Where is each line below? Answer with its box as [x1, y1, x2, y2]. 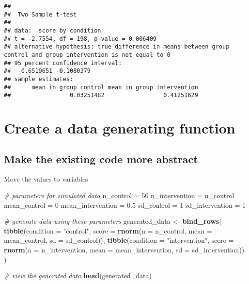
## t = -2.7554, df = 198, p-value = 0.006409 [4, 35, 156, 42]
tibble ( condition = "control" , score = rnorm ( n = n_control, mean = [4, 225, 212, 235]
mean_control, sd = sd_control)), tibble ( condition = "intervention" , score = [4, 235, 234, 245]
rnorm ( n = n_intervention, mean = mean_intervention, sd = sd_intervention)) [4, 245, 245, 255]
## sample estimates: [4, 75, 74, 83]
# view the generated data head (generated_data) [4, 270, 152, 281]
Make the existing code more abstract [4, 151, 198, 166]
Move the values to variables [4, 174, 88, 184]
